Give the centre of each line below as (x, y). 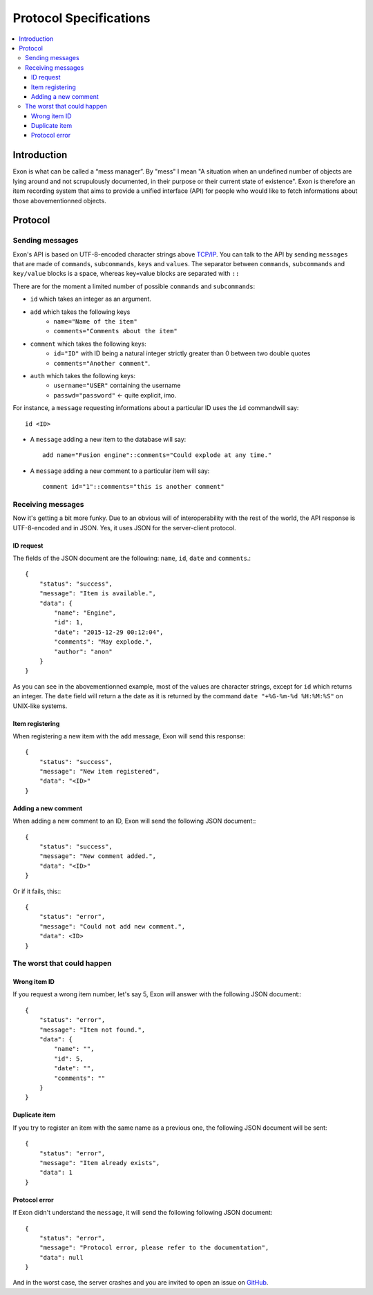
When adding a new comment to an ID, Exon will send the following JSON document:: (134, 821)
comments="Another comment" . (102, 363)
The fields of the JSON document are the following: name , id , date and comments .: (132, 558)
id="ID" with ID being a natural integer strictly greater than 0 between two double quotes (182, 353)
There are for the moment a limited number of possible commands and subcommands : (134, 286)
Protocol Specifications (82, 18)
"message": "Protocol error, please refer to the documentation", (154, 1248)
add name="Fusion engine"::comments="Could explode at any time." (157, 455)
